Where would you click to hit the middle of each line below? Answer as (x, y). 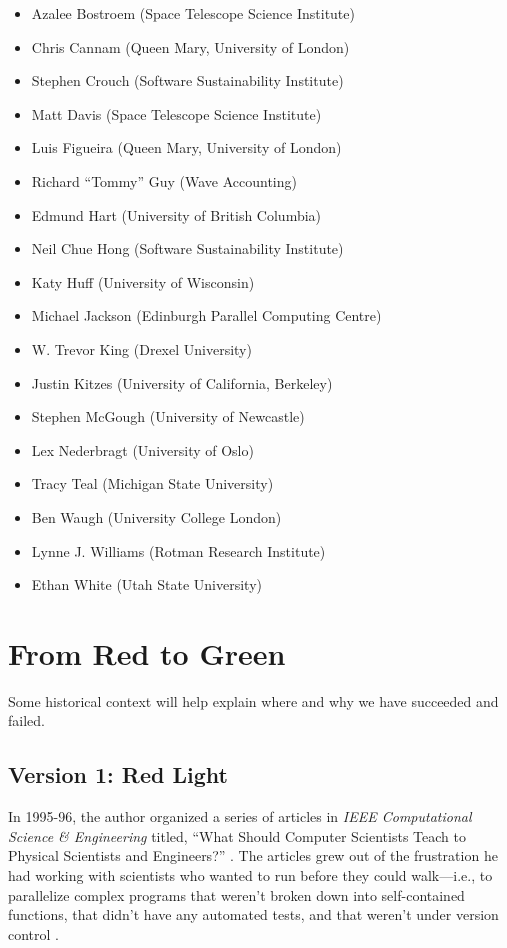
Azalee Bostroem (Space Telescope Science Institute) (193, 13)
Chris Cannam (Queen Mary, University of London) (190, 46)
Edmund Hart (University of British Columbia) (176, 214)
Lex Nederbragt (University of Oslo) (142, 449)
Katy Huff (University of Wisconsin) (143, 281)
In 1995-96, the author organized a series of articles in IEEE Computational (240, 816)
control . (34, 933)
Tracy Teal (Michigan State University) (152, 483)
